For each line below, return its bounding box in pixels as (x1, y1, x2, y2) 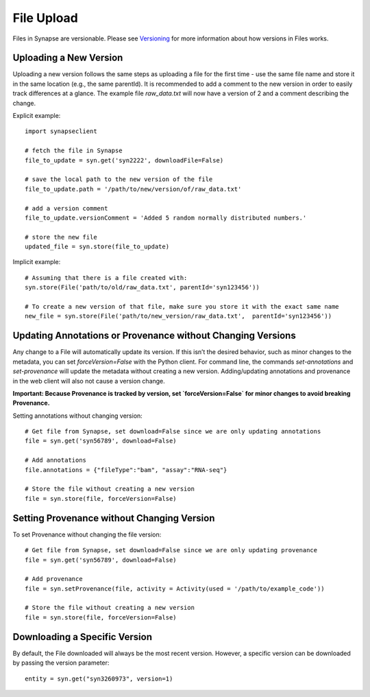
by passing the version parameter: (12, 659, 110, 667)
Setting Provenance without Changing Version (12, 512, 215, 524)
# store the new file (25, 233, 97, 241)
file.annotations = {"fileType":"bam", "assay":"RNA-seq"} (25, 466, 227, 473)
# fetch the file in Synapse (25, 147, 123, 154)
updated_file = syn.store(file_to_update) (25, 243, 170, 250)
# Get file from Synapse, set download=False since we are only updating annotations (25, 427, 321, 436)
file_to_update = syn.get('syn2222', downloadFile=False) (25, 156, 224, 164)
